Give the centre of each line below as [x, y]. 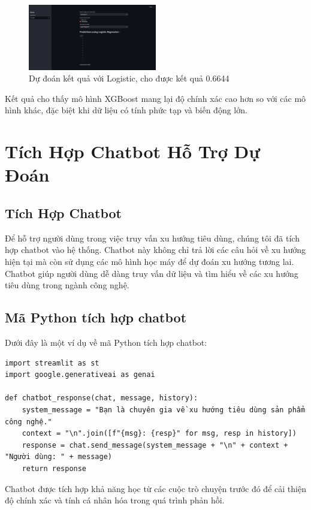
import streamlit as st [52, 363]
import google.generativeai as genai [80, 375]
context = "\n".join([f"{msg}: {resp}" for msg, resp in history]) [159, 434]
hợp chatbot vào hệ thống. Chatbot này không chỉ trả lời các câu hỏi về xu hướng [155, 250]
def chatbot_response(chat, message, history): [102, 398]
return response [54, 468]
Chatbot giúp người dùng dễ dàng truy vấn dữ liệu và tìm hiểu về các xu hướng [152, 273]
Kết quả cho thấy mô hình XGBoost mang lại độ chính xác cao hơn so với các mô [155, 98]
